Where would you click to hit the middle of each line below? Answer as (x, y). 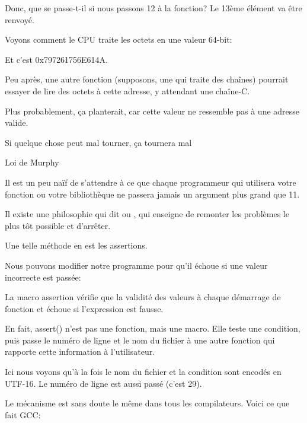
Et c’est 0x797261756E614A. (56, 59)
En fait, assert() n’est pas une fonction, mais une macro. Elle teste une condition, (153, 328)
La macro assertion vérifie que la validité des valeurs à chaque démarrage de (143, 297)
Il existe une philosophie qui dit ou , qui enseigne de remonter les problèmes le (147, 214)
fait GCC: (23, 414)
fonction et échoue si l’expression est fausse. (84, 308)
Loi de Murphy (32, 162)
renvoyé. (20, 19)
